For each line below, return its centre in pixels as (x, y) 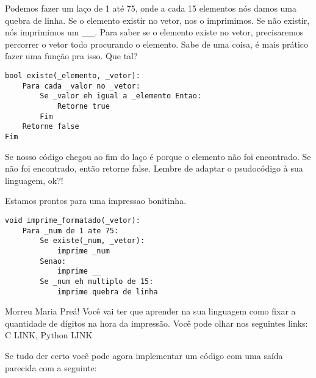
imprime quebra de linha (107, 292)
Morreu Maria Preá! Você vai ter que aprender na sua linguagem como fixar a (150, 311)
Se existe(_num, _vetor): (92, 241)
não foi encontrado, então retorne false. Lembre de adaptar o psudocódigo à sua (154, 168)
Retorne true (83, 106)
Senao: (53, 261)
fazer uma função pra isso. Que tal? (71, 56)
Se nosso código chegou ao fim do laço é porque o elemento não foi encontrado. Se (158, 156)
